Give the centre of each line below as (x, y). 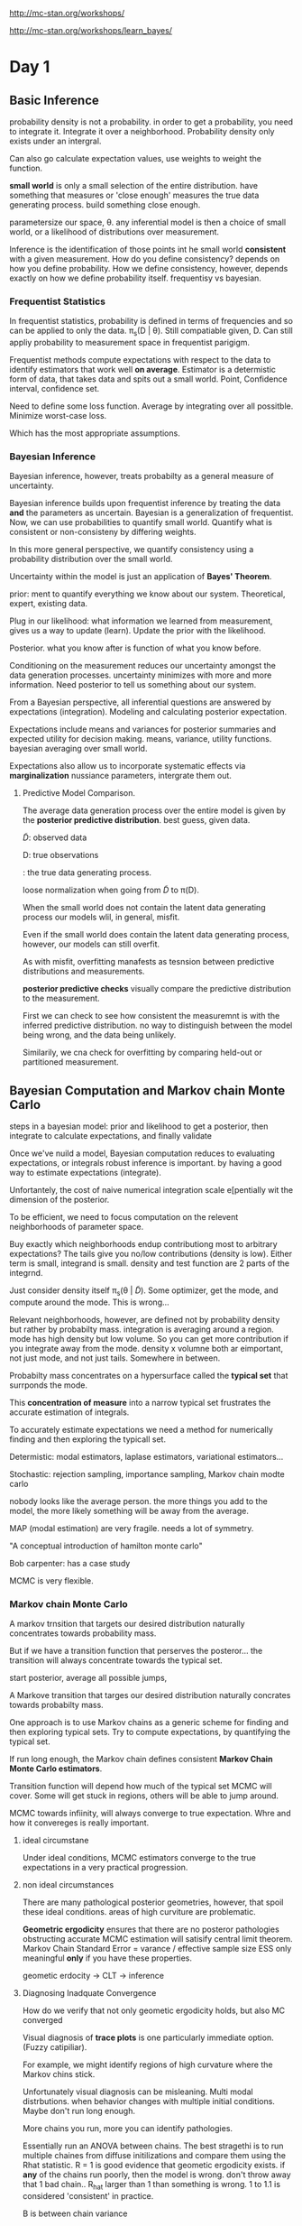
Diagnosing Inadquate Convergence (89, 1993)
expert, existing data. (49, 604)
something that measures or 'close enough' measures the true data (134, 195)
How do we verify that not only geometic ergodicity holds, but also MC (154, 2010)
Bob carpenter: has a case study (70, 1563)
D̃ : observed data (55, 837)
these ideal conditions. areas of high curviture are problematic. (139, 1912)
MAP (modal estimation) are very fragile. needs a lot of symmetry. (132, 1528)
